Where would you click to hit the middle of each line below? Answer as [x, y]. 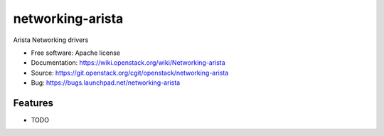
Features [33, 103]
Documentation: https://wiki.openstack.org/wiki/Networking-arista [128, 63]
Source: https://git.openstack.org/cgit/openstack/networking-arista [130, 73]
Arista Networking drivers [51, 40]
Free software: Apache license [76, 53]
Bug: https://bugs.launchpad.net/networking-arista [106, 83]
